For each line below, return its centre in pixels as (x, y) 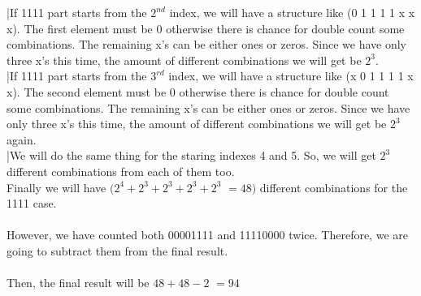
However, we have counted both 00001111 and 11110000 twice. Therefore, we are (207, 235)
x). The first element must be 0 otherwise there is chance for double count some (206, 28)
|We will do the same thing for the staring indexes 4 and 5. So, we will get (191, 155)
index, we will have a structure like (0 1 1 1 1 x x (292, 12)
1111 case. (32, 203)
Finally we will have (56, 187)
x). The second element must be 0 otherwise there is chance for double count (198, 91)
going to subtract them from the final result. (117, 250)
